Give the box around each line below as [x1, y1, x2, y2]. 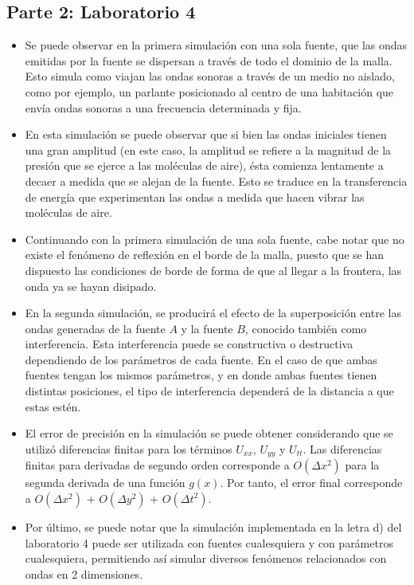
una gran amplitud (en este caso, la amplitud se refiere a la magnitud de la [25, 141, 392, 158]
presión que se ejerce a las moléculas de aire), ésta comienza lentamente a [25, 157, 384, 174]
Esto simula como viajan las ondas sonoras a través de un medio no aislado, [25, 68, 395, 84]
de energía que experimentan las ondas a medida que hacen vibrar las [25, 188, 365, 205]
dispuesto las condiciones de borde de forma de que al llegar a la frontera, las [25, 261, 402, 278]
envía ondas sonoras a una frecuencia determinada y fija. [25, 99, 302, 116]
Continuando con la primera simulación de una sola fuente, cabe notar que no [25, 230, 404, 247]
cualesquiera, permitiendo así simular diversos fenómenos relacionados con [25, 550, 387, 567]
